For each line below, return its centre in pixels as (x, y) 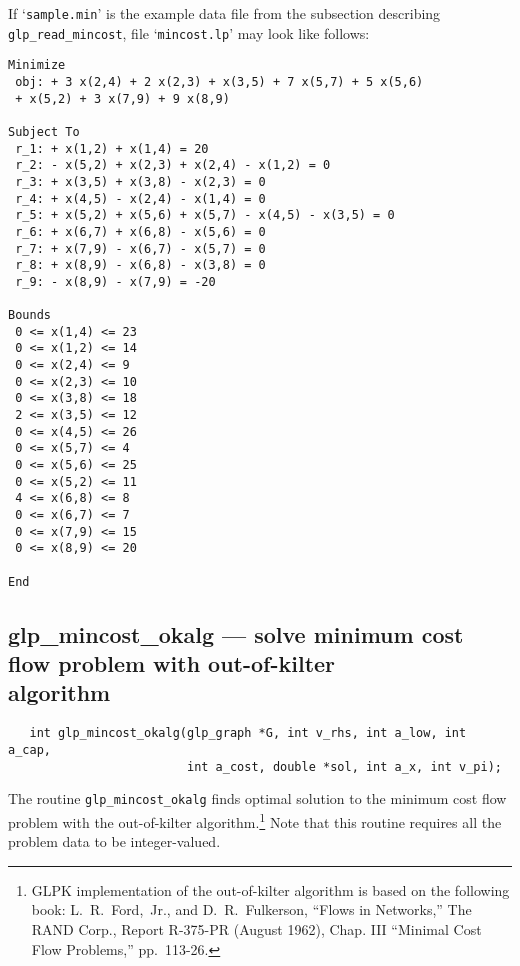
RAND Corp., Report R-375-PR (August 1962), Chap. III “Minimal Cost (256, 928)
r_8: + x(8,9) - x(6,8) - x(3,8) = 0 (140, 265)
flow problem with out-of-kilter (172, 663)
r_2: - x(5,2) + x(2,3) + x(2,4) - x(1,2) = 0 (173, 165)
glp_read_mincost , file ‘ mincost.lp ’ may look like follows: (189, 32)
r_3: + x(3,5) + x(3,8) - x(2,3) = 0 (140, 181)
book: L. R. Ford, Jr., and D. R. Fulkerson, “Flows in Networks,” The (251, 909)
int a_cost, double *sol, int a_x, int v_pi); (344, 766)
